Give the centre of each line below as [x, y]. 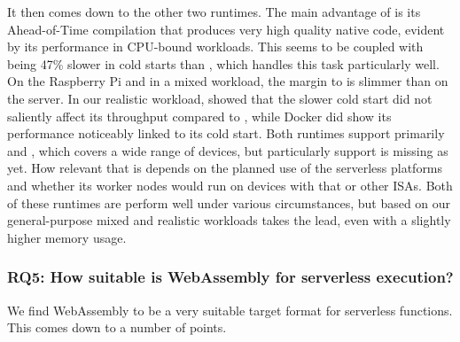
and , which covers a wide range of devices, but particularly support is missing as [228, 150]
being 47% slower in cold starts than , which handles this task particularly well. [223, 63]
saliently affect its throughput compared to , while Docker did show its [199, 116]
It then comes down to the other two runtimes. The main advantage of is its [214, 12]
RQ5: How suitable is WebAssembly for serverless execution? [230, 277]
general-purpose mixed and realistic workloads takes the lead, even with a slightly [229, 220]
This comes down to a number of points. [117, 327]
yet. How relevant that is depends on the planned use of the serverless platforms [225, 168]
